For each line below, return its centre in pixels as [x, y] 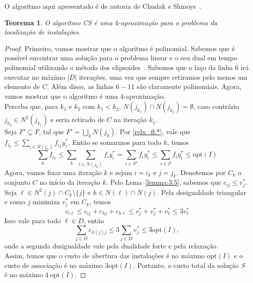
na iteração [130, 119]
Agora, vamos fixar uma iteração [53, 172]
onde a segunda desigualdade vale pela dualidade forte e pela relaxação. [111, 246]
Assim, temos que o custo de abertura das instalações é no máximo [105, 256]
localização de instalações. [43, 32]
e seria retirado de [78, 119]
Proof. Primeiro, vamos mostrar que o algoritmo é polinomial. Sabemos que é [120, 48]
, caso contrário [216, 106]
